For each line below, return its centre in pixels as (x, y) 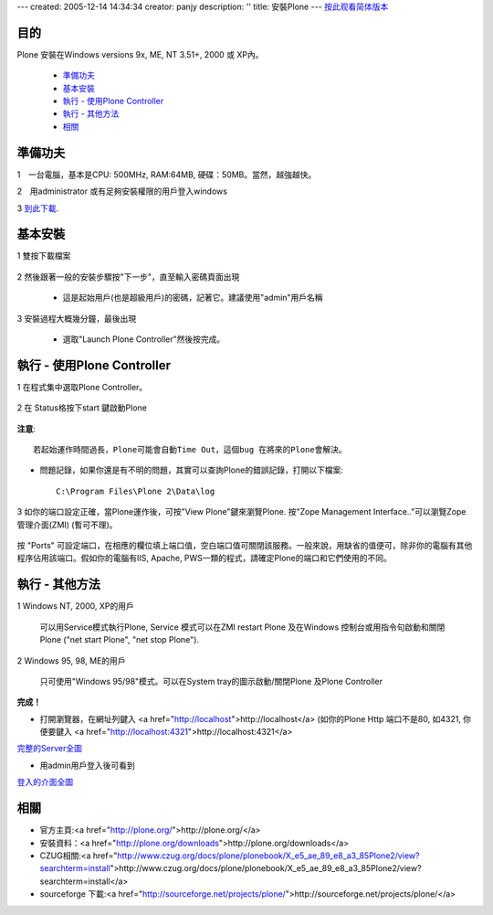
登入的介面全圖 (45, 782)
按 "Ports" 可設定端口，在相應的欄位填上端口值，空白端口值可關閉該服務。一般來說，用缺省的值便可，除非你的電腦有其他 (245, 546)
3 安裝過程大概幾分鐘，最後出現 (77, 318)
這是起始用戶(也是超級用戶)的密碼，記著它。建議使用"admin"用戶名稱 (193, 298)
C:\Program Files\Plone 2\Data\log (136, 491)
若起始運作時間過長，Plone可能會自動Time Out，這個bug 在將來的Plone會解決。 (190, 450)
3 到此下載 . (38, 208)
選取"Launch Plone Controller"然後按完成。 (144, 339)
